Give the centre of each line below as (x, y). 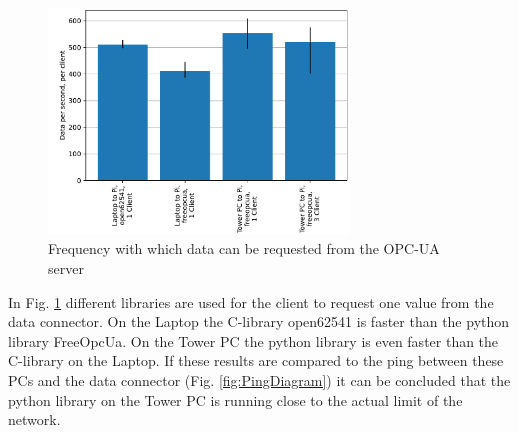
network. (34, 419)
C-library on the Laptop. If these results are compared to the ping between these (256, 360)
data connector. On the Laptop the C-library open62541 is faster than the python (259, 321)
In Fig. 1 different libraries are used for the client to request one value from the (251, 301)
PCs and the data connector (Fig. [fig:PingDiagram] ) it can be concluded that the (259, 379)
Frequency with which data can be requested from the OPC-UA (244, 248)
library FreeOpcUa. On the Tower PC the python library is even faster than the (253, 340)
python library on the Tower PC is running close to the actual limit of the (235, 399)
